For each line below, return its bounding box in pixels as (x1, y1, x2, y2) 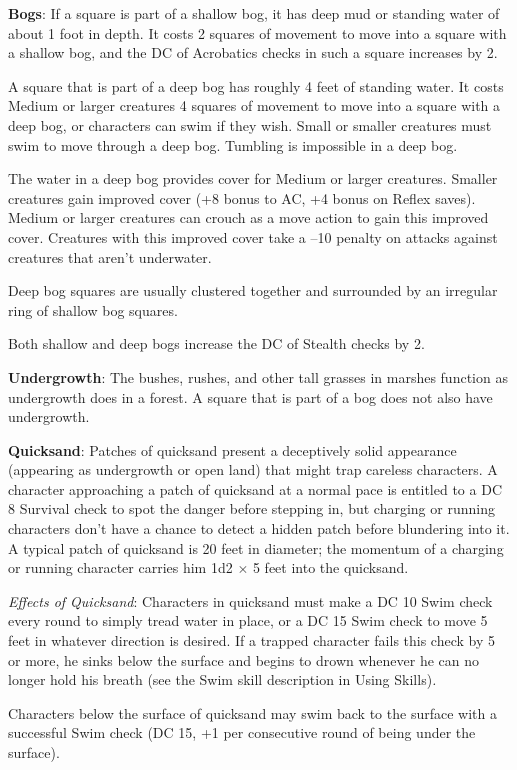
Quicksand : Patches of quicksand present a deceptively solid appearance (8, 439, 457, 460)
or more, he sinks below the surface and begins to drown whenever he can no (8, 649, 480, 670)
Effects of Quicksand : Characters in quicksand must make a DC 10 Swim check (8, 590, 493, 611)
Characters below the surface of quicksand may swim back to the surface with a (8, 702, 497, 723)
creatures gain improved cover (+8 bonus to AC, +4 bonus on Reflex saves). (8, 187, 476, 208)
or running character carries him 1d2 (8, 557, 233, 578)
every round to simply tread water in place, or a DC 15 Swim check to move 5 (8, 610, 488, 631)
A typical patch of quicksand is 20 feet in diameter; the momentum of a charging (8, 537, 504, 558)
